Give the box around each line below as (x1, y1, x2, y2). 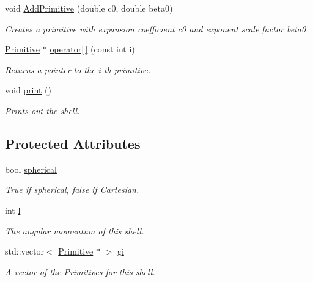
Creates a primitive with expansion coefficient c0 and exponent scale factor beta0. (5, 22, 309, 35)
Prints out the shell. (5, 104, 80, 117)
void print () (5, 84, 51, 96)
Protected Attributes (5, 134, 141, 153)
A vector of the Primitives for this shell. (5, 265, 155, 278)
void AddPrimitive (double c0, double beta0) (5, 2, 173, 14)
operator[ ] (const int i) (50, 43, 135, 56)
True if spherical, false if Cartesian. (5, 183, 139, 196)
